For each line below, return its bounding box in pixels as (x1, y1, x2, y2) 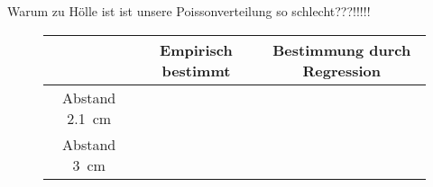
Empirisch (160, 39, 233, 60)
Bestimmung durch (272, 39, 411, 60)
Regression (302, 59, 381, 81)
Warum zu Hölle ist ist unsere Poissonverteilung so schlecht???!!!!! (7, 2, 371, 20)
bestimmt (161, 59, 231, 81)
